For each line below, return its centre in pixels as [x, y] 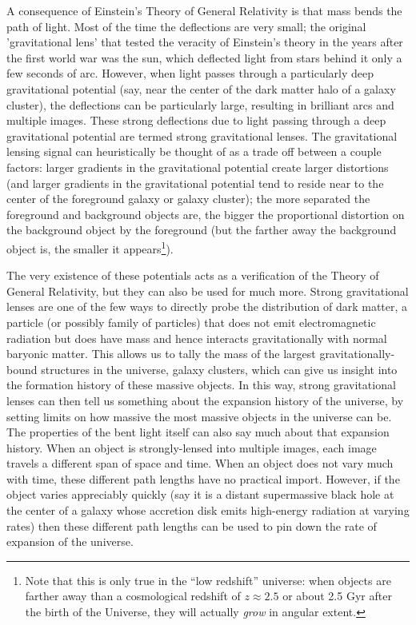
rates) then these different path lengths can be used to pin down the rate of [192, 525]
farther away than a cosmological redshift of [133, 596]
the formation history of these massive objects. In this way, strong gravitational [201, 385]
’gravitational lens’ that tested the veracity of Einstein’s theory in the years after [205, 42]
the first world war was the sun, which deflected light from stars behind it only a [204, 57]
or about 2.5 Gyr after [337, 596]
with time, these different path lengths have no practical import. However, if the [203, 478]
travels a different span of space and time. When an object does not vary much [200, 463]
